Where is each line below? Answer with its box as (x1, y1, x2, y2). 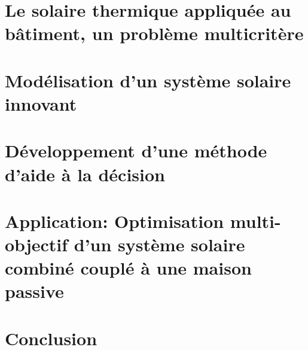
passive (5, 279, 64, 303)
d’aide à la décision (5, 162, 165, 186)
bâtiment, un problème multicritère (5, 21, 304, 45)
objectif (5, 232, 68, 257)
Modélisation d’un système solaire (5, 68, 291, 92)
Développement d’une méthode (5, 138, 267, 163)
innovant (5, 91, 77, 115)
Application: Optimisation (5, 208, 224, 233)
